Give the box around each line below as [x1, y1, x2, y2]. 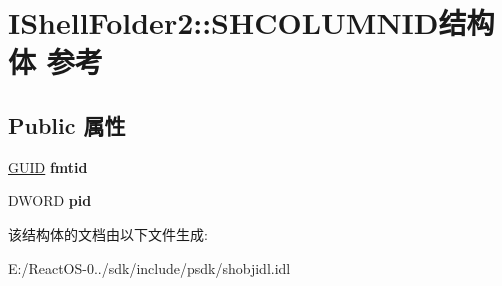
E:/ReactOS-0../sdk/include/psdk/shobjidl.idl [8, 257, 291, 278]
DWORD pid [8, 190, 92, 211]
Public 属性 [8, 109, 126, 140]
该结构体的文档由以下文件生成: [8, 223, 208, 244]
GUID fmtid [8, 156, 88, 177]
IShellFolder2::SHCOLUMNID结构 [8, 2, 495, 43]
